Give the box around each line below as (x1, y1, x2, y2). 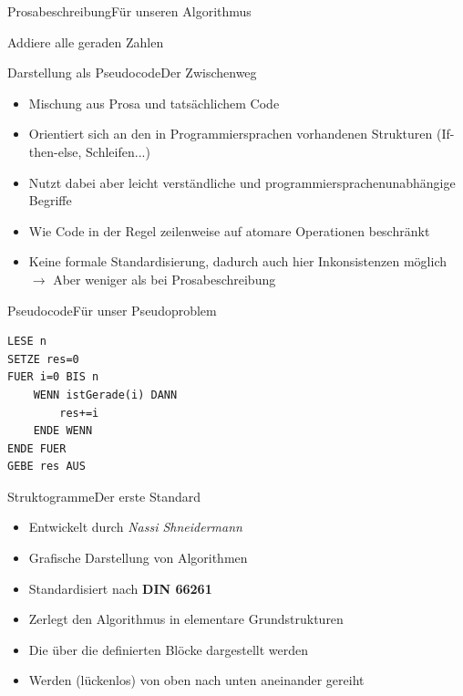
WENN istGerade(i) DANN (33, 388, 178, 401)
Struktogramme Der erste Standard (7, 486, 201, 505)
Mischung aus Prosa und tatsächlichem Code (28, 93, 280, 112)
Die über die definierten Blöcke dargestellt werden (28, 639, 309, 659)
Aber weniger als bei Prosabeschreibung (53, 269, 276, 288)
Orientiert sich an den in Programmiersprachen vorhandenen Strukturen (28, 124, 433, 143)
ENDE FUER (7, 441, 67, 455)
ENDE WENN (33, 424, 93, 438)
